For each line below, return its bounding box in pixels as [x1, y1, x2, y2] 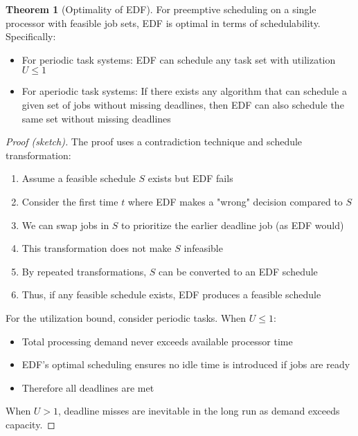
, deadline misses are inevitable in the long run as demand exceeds [58, 403, 340, 418]
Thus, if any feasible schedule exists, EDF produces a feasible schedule [21, 287, 321, 302]
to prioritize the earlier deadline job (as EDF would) [121, 217, 344, 232]
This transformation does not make [21, 241, 172, 255]
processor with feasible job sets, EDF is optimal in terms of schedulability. [6, 15, 321, 30]
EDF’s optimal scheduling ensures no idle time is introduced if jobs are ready [21, 357, 350, 372]
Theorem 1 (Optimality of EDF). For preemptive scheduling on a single [6, 2, 316, 16]
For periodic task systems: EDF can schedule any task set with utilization [21, 52, 336, 66]
